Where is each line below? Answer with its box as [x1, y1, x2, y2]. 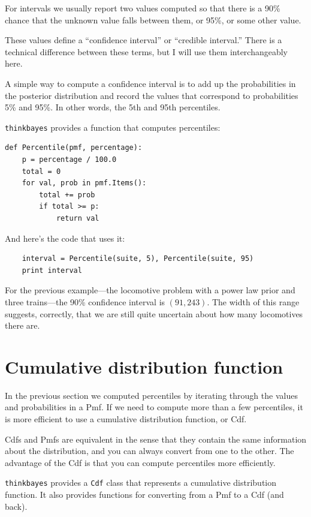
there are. [5, 319, 40, 332]
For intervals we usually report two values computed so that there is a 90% [5, 2, 280, 14]
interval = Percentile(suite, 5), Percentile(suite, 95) [22, 254, 254, 263]
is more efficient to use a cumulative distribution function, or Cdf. [5, 413, 247, 425]
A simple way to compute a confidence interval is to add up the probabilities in [5, 77, 296, 89]
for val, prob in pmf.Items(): [22, 179, 147, 188]
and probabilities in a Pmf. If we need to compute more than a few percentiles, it [5, 401, 303, 413]
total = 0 [22, 167, 61, 176]
